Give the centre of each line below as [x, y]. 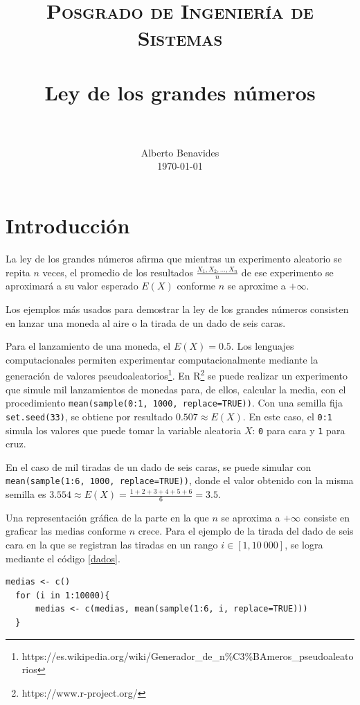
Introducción [68, 225]
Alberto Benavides [180, 152]
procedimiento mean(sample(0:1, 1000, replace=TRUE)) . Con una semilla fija [174, 403]
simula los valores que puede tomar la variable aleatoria [124, 430]
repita [18, 272]
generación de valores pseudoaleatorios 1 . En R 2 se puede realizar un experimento [177, 375]
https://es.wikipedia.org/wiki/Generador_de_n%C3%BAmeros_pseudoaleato [188, 655]
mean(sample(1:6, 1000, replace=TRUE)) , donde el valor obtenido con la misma [180, 480]
